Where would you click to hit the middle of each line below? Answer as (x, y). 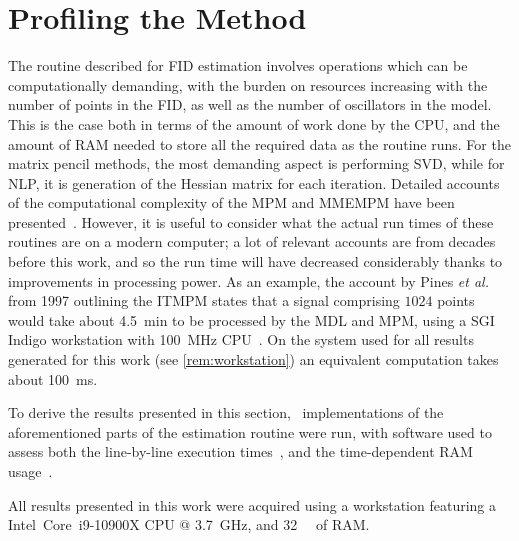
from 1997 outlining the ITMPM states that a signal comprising (204, 300)
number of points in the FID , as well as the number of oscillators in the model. (250, 104)
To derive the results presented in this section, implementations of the (226, 412)
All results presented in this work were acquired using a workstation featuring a (252, 504)
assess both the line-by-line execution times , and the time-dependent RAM (240, 451)
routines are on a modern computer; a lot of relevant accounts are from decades (252, 241)
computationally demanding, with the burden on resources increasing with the (248, 84)
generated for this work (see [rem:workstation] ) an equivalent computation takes (253, 359)
